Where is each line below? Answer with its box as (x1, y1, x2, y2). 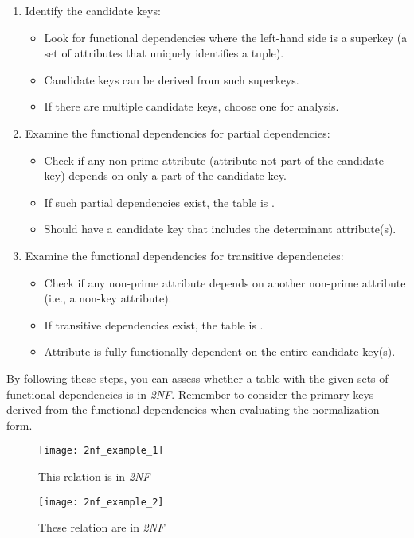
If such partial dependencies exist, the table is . (44, 193, 275, 210)
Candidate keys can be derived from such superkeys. (44, 71, 299, 88)
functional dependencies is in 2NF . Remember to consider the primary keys (6, 385, 374, 402)
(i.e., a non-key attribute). (44, 290, 172, 306)
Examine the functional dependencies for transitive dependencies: (25, 247, 344, 263)
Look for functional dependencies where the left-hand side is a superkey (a (44, 29, 408, 45)
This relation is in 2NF (38, 467, 150, 484)
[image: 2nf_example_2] (38, 496, 164, 508)
